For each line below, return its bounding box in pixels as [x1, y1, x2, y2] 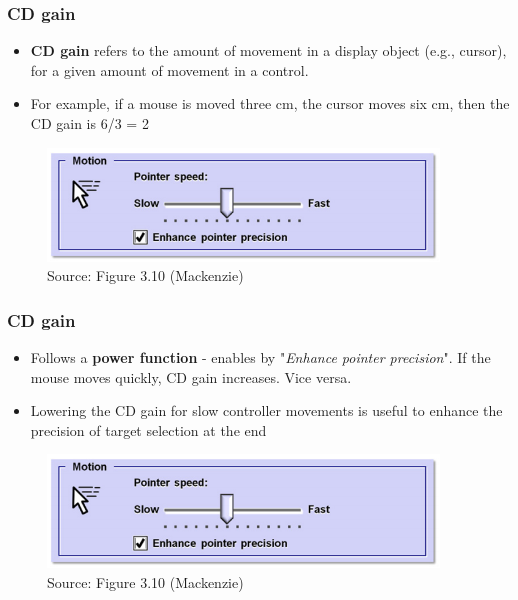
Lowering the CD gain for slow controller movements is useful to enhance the [30, 400, 503, 421]
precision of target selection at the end [30, 419, 267, 440]
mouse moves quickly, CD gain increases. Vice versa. [30, 366, 352, 387]
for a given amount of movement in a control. [30, 59, 309, 80]
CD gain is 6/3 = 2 [30, 113, 149, 133]
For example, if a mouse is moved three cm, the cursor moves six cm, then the [30, 93, 510, 114]
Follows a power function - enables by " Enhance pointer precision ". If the [30, 347, 491, 367]
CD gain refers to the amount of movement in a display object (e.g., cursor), [30, 40, 507, 61]
